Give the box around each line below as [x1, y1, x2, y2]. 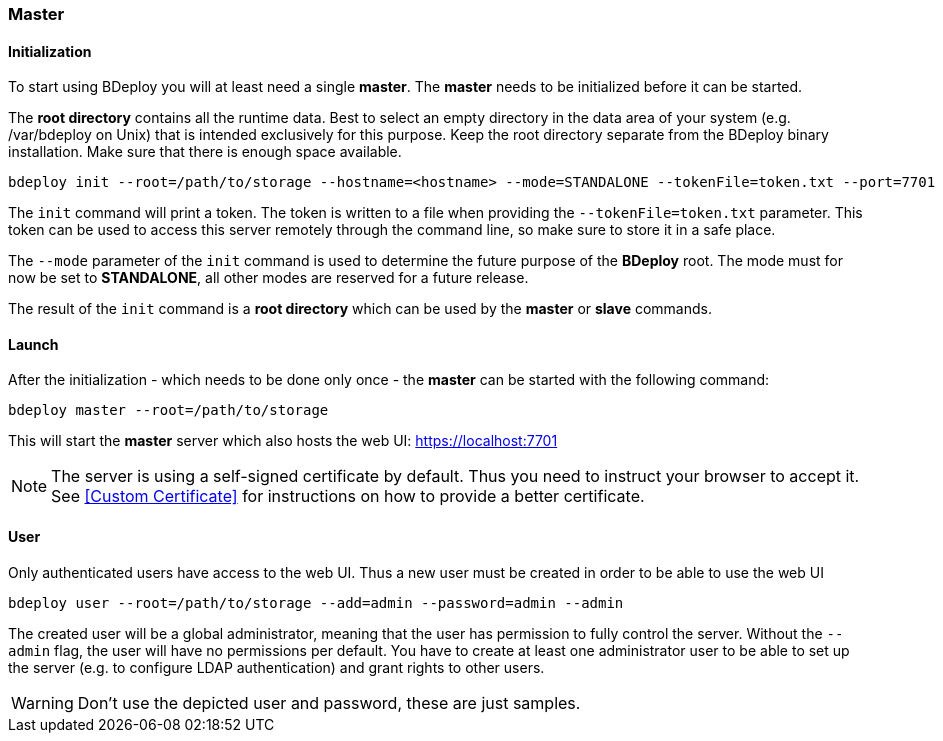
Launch [8, 335, 59, 353]
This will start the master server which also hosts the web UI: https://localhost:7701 [8, 432, 558, 450]
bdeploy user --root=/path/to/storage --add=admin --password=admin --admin [8, 594, 624, 611]
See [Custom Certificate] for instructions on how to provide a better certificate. [51, 486, 645, 507]
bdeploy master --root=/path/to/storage [8, 402, 329, 419]
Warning [11, 692, 74, 713]
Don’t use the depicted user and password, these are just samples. [77, 692, 581, 713]
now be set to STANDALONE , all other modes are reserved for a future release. [8, 269, 529, 287]
